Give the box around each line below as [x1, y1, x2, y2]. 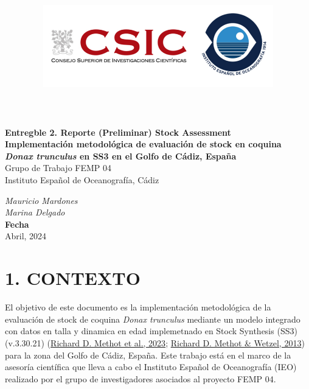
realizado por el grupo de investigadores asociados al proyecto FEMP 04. [5, 372, 276, 385]
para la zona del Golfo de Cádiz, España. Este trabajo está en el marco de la [5, 348, 291, 361]
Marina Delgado [5, 206, 65, 219]
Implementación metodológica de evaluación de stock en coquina [5, 138, 282, 150]
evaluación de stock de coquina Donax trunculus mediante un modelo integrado [5, 312, 300, 325]
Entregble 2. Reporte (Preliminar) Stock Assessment [5, 125, 231, 138]
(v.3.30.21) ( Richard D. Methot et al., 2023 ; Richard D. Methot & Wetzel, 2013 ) [5, 336, 305, 349]
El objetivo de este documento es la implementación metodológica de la [5, 301, 271, 314]
